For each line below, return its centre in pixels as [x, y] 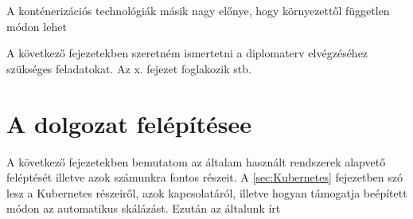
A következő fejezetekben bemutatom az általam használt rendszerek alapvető [196, 161]
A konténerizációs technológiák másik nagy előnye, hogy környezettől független [198, 10]
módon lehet [37, 26]
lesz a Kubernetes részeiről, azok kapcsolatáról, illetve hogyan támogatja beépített [207, 192]
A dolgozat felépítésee [129, 123]
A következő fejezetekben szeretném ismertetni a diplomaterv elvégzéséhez [187, 53]
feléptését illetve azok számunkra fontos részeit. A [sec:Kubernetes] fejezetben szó [205, 177]
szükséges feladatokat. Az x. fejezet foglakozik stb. [129, 68]
